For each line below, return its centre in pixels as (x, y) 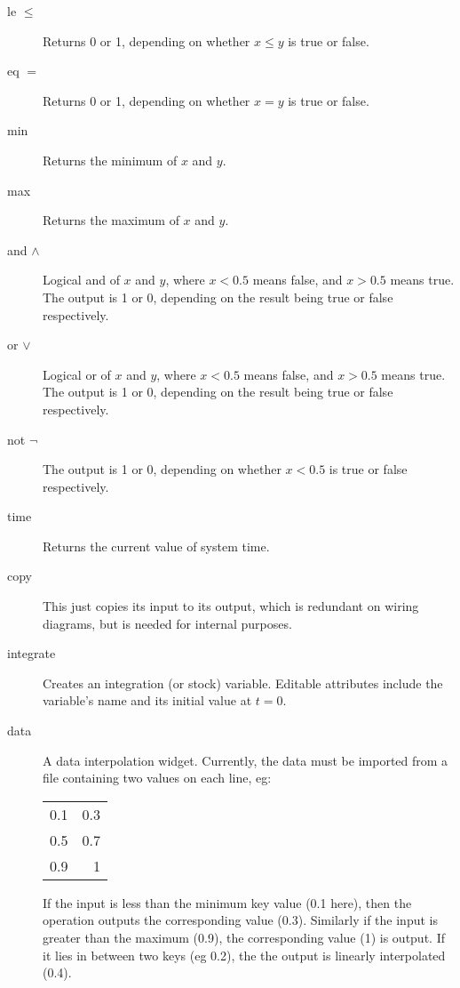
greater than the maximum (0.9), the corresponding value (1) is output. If (244, 937)
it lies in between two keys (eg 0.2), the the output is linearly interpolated (244, 955)
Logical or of (77, 374)
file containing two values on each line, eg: (157, 778)
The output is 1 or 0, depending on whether (162, 469)
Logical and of (81, 280)
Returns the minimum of (110, 160)
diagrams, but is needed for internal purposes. (167, 623)
